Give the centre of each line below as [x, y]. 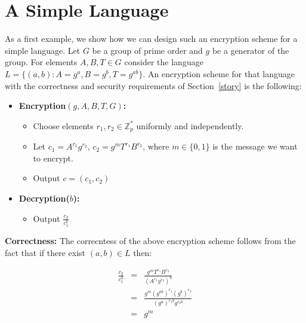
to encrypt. [53, 158]
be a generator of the [251, 50]
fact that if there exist [45, 252]
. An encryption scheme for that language [219, 73]
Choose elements [63, 125]
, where [156, 146]
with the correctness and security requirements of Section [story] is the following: [153, 85]
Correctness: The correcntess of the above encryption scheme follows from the [150, 241]
